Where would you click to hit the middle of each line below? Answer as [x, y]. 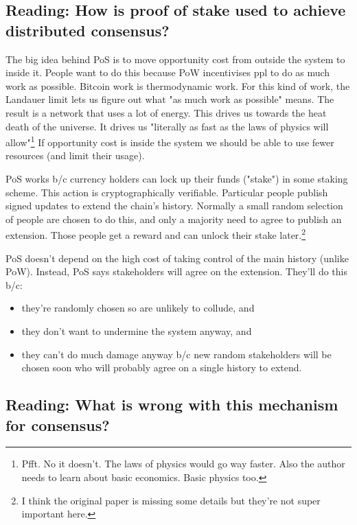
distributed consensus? [88, 30]
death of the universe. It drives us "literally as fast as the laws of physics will [167, 126]
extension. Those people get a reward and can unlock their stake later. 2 [156, 234]
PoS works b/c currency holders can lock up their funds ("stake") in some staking [177, 178]
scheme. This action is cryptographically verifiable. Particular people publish [167, 192]
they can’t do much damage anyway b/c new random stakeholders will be [176, 354]
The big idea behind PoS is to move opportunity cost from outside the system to [175, 59]
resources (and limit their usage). [75, 155]
